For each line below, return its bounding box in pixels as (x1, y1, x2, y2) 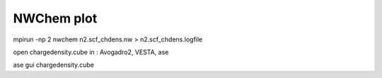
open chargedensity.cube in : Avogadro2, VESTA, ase (13, 48, 169, 56)
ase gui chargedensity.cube (13, 60, 95, 70)
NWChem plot (13, 11, 98, 26)
